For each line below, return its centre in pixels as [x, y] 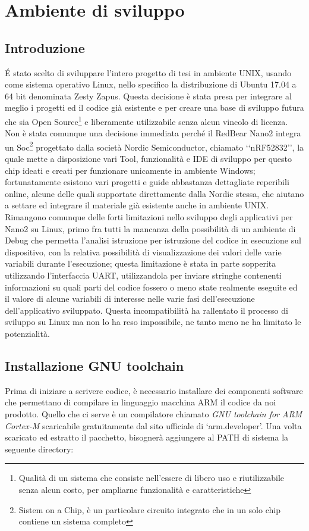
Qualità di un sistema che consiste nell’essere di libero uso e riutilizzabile [152, 478]
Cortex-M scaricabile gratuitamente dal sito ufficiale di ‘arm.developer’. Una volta [153, 425]
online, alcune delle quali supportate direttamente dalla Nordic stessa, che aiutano [154, 193]
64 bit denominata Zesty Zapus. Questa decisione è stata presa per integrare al [148, 96]
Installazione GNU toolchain [94, 365]
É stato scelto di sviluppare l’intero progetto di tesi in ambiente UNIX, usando [148, 72]
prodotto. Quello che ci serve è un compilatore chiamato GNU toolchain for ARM [154, 413]
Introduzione [45, 47]
